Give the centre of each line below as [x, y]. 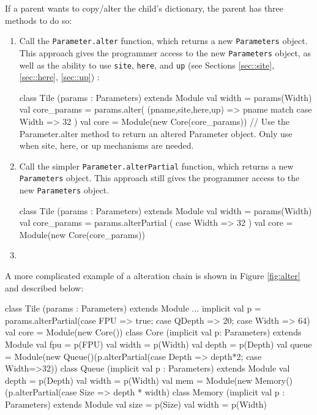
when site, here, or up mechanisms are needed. [106, 145]
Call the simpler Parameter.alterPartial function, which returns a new [156, 166]
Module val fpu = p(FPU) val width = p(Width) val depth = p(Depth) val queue [158, 344]
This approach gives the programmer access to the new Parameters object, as [165, 52]
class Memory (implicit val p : [229, 392]
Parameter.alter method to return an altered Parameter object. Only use [156, 133]
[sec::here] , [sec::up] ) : [59, 77]
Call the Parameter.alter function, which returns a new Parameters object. [163, 41]
